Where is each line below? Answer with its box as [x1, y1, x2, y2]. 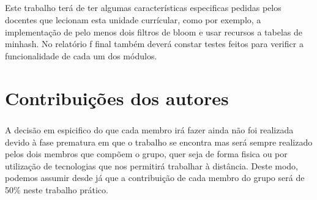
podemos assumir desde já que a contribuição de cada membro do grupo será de [5, 171, 305, 184]
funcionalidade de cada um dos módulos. [5, 49, 157, 62]
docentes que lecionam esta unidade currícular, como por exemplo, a [5, 13, 261, 26]
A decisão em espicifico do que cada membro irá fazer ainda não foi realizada [5, 124, 294, 136]
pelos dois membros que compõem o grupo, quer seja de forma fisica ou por [5, 147, 288, 160]
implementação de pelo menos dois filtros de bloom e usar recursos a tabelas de [5, 25, 302, 38]
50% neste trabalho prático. [5, 183, 108, 196]
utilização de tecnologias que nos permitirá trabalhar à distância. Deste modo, [5, 159, 298, 172]
